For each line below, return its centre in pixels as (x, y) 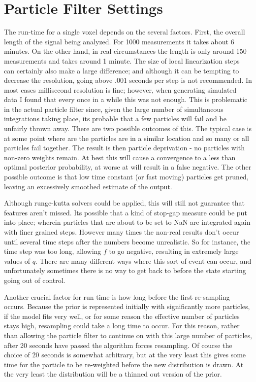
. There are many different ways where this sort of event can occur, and (143, 260)
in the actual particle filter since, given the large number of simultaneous (114, 109)
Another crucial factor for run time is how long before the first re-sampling (117, 296)
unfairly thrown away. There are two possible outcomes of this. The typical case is (128, 128)
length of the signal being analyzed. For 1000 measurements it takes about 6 (119, 41)
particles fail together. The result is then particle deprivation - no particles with (124, 148)
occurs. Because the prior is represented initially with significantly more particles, (127, 306)
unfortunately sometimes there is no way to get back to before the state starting (125, 270)
